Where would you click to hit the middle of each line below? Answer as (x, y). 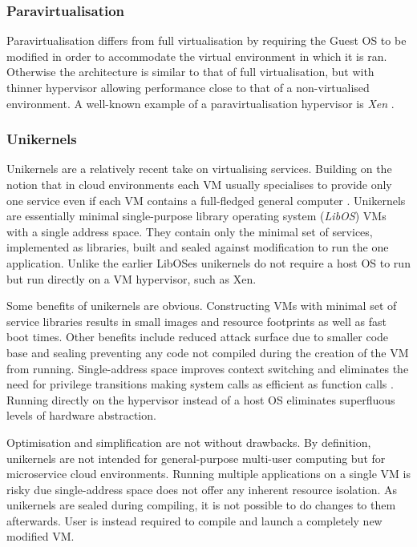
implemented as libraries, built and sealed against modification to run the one (198, 247)
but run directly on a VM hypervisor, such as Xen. (132, 278)
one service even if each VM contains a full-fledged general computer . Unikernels (206, 200)
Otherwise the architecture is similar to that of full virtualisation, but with (190, 72)
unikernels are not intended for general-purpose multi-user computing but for (196, 458)
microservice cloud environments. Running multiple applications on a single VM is (208, 474)
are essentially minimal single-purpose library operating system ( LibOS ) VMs (196, 216)
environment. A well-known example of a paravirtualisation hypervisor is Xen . (200, 103)
